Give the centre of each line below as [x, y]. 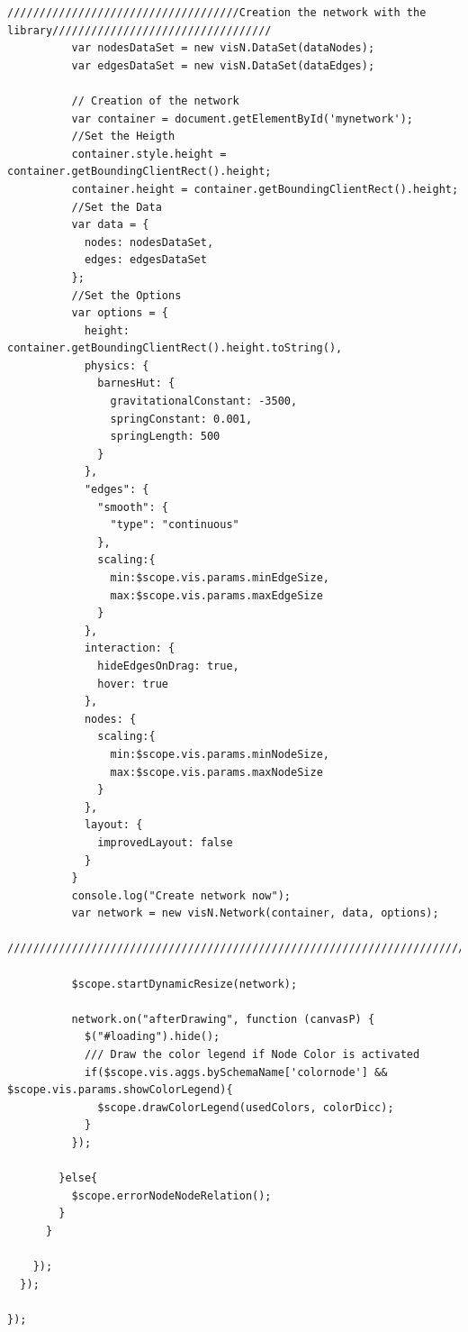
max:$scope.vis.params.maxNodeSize [216, 772]
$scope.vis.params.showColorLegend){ [120, 1090]
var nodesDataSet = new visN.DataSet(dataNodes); [223, 48]
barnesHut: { [136, 383]
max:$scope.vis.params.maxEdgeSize [216, 595]
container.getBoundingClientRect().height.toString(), [175, 348]
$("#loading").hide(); [152, 1037]
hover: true [133, 684]
